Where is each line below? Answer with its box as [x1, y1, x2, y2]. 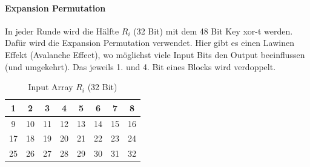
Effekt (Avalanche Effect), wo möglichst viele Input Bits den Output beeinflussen [5, 48, 305, 61]
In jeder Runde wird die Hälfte [5, 24, 119, 37]
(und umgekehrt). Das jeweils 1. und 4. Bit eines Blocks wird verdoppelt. [5, 60, 276, 73]
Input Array [28, 80, 73, 93]
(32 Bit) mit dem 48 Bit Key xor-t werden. [133, 24, 293, 37]
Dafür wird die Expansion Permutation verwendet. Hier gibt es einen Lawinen [5, 36, 294, 49]
